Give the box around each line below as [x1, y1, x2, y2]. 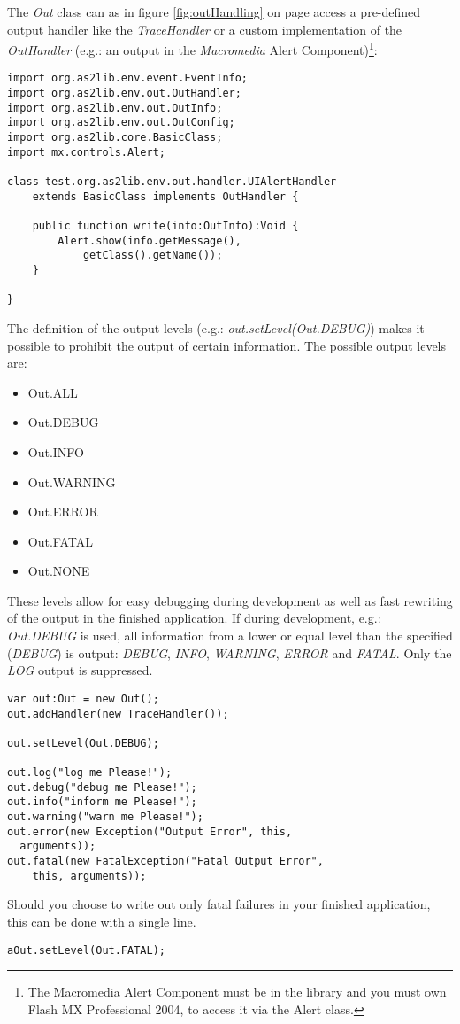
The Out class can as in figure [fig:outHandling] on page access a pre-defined [7, 3, 421, 20]
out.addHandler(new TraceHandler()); [7, 707, 229, 720]
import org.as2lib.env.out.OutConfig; [7, 116, 235, 129]
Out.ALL [27, 383, 78, 401]
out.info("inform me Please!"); [7, 795, 197, 809]
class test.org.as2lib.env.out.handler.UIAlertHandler [7, 175, 337, 189]
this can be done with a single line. [7, 912, 196, 930]
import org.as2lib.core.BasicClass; [7, 131, 223, 144]
